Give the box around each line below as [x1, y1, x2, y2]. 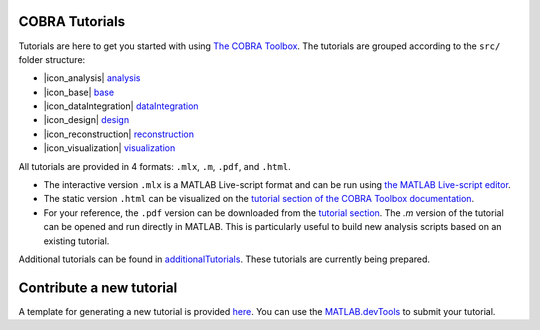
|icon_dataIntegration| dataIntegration [43, 100, 199, 112]
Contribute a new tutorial [18, 279, 178, 296]
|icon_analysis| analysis [43, 72, 141, 84]
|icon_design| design [43, 114, 130, 126]
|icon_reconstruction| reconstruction [43, 128, 195, 140]
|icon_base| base [43, 86, 115, 98]
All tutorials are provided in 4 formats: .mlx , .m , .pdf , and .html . [18, 160, 291, 172]
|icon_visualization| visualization [43, 142, 176, 154]
